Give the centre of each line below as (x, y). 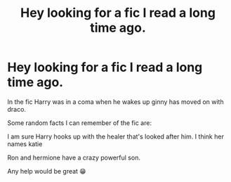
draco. (17, 109)
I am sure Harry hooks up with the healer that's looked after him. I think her (116, 136)
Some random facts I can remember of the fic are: (80, 123)
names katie (25, 144)
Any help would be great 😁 (47, 171)
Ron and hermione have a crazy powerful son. (74, 157)
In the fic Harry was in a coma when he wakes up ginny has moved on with (115, 102)
